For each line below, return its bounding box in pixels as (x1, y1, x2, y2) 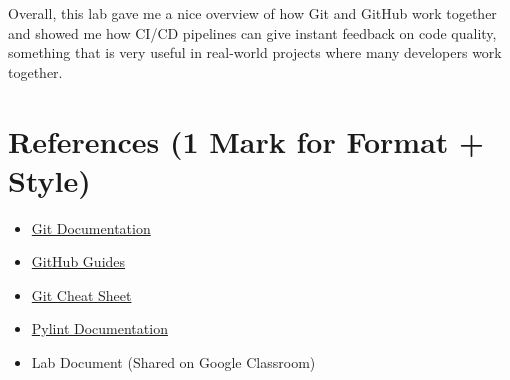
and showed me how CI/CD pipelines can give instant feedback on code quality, (8, 22, 497, 43)
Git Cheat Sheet (31, 284, 132, 305)
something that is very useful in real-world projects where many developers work (8, 42, 502, 63)
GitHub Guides (31, 251, 126, 272)
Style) (8, 159, 91, 200)
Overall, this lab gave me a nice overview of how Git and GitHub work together (8, 3, 497, 23)
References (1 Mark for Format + (8, 120, 485, 161)
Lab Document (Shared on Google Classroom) (31, 352, 316, 373)
